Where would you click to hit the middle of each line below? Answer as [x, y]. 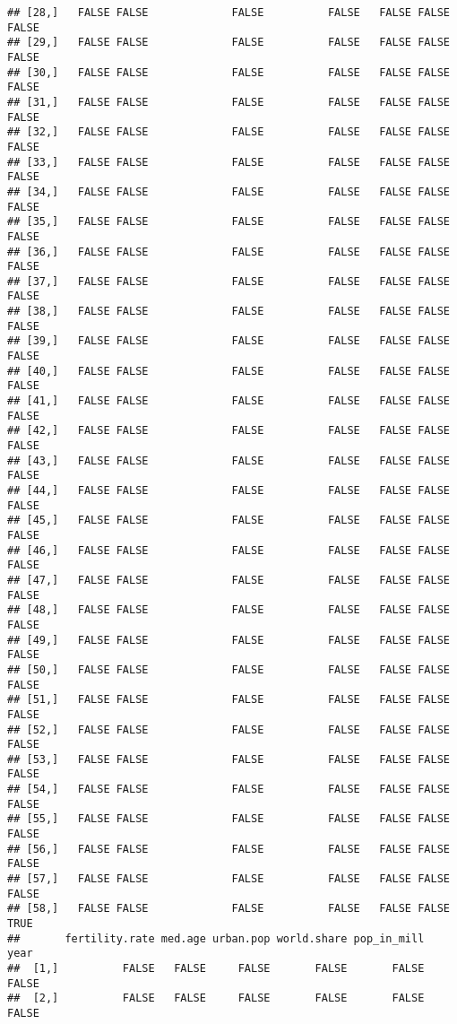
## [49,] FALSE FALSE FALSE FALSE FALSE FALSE [228, 640]
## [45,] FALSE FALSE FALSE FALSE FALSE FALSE [228, 521]
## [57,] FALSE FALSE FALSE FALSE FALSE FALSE [228, 879]
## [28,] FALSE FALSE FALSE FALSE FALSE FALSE [228, 13]
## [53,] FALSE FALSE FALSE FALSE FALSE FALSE [228, 759]
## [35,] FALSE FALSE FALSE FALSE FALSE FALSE [228, 222]
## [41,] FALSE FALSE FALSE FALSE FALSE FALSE [228, 401]
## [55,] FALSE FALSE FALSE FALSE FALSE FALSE [228, 819]
